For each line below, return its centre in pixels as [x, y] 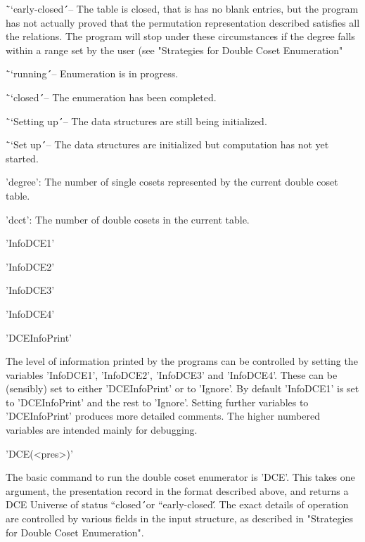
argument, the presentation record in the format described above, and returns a [177, 490]
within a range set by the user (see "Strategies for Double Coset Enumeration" [174, 50]
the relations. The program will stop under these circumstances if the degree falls [180, 36]
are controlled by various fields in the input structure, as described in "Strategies [180, 518]
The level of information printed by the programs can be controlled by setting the [182, 361]
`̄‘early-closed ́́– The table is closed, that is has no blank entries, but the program [182, 8]
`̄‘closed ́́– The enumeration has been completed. [111, 97]
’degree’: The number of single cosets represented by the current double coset [172, 182]
